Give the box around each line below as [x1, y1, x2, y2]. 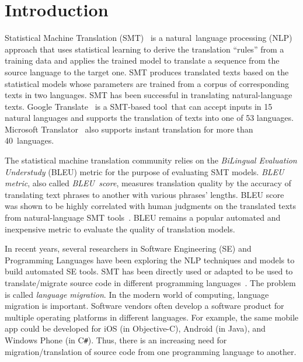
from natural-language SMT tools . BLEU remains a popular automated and [5, 211, 281, 224]
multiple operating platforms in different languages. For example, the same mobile [5, 311, 299, 323]
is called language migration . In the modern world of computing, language [5, 288, 269, 300]
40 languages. [5, 134, 54, 147]
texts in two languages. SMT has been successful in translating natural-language [5, 89, 292, 101]
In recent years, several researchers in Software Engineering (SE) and [5, 242, 252, 255]
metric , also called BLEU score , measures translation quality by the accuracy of [5, 177, 291, 189]
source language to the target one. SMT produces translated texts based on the [5, 65, 289, 78]
